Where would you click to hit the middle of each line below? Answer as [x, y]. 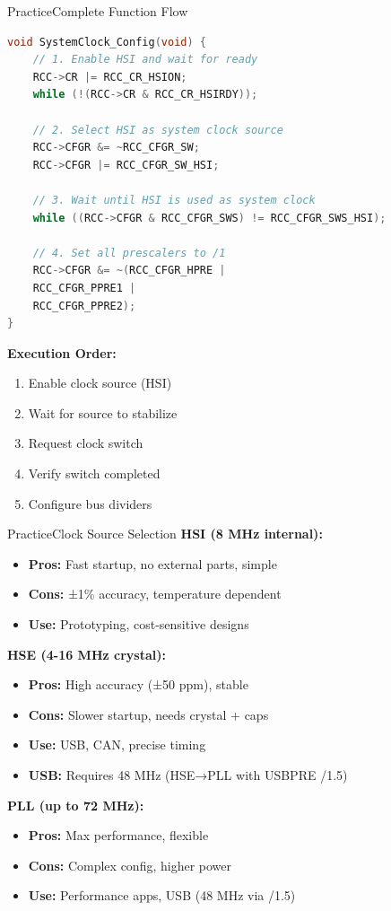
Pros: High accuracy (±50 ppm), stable [138, 684]
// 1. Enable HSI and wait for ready [145, 60]
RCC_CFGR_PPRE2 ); [84, 306]
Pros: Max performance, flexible [118, 835]
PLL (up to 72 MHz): [76, 805]
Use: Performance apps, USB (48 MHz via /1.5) [162, 895]
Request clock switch [86, 443]
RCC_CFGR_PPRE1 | [84, 288]
